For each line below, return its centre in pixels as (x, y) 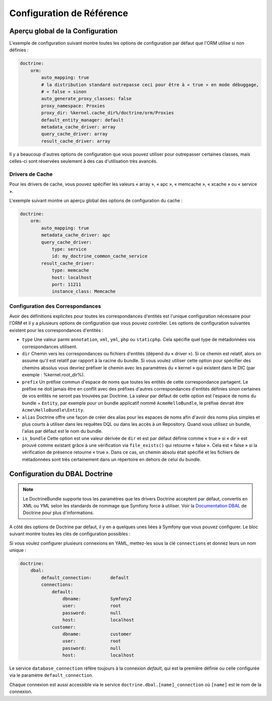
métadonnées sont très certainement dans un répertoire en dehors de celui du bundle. (112, 459)
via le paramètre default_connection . (51, 675)
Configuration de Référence (69, 13)
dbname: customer (97, 634)
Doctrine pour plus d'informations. (58, 513)
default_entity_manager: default (82, 120)
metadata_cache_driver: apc (76, 235)
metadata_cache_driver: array (78, 127)
